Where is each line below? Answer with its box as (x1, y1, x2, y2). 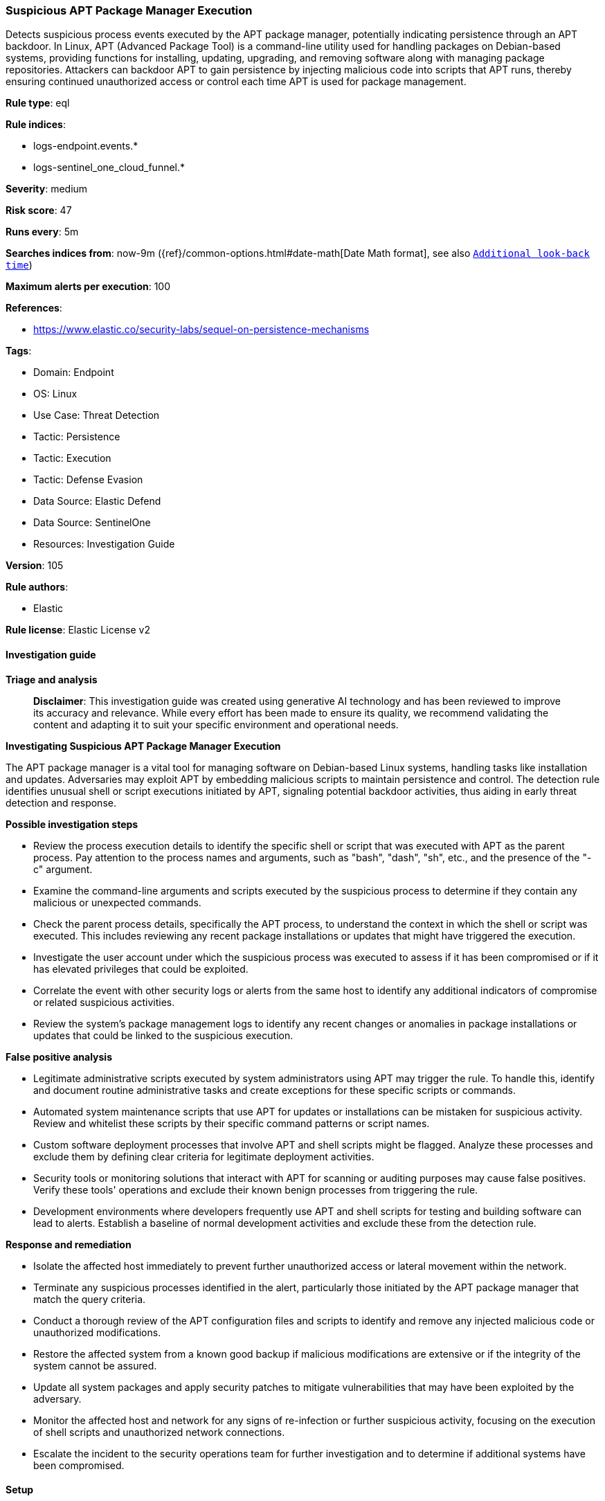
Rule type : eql (6, 97, 70, 109)
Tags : (6, 345, 32, 357)
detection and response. (6, 796, 116, 809)
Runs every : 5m (6, 226, 79, 238)
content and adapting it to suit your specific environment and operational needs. (33, 718, 399, 730)
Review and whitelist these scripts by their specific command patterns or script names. (33, 1117, 430, 1129)
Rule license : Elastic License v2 (6, 624, 150, 636)
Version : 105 (6, 559, 64, 572)
